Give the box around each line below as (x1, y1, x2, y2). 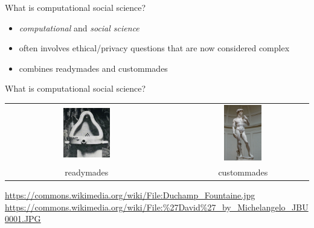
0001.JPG (5, 212, 41, 225)
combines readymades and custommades (19, 62, 168, 74)
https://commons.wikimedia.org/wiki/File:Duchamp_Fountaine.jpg (5, 189, 255, 201)
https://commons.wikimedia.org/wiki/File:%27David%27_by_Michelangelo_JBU (5, 200, 309, 213)
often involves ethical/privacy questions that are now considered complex (19, 42, 290, 54)
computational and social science (19, 21, 139, 34)
